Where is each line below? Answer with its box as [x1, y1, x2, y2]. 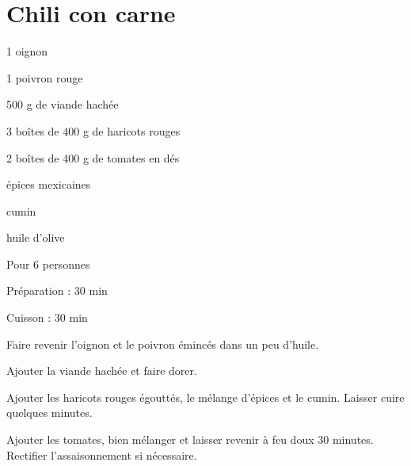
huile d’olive [6, 229, 65, 246]
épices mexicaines [6, 176, 91, 193]
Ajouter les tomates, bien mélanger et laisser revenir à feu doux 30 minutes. [6, 431, 374, 448]
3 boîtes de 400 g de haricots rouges [6, 122, 181, 139]
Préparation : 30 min [6, 282, 108, 299]
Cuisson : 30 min [6, 309, 88, 326]
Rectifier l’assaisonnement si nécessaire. [6, 446, 197, 463]
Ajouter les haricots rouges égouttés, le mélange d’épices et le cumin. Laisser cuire [6, 388, 405, 405]
